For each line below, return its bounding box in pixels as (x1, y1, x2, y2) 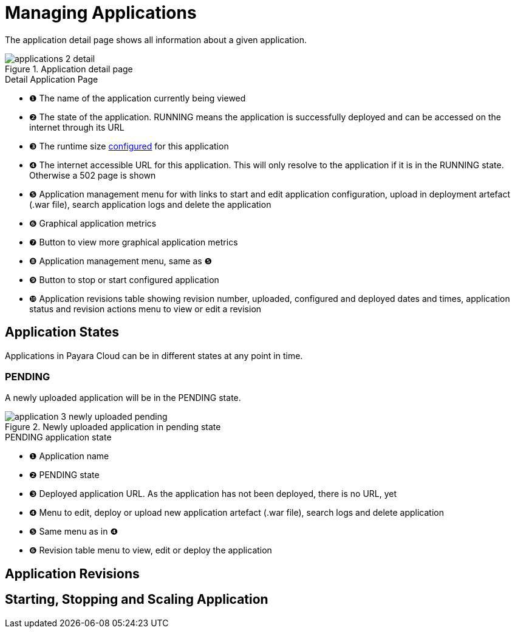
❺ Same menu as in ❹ (29, 526, 118, 537)
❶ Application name (29, 451, 109, 462)
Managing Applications (5, 2, 197, 23)
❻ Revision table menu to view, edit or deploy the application (29, 545, 272, 556)
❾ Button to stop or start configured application (29, 274, 219, 285)
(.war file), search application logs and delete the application (29, 199, 271, 210)
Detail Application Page (5, 74, 98, 84)
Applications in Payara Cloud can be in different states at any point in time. (5, 350, 303, 361)
